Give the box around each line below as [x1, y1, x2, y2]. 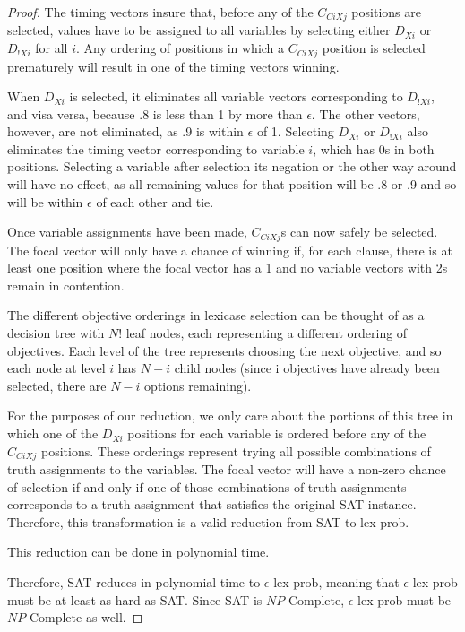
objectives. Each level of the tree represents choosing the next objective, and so [7, 341, 442, 359]
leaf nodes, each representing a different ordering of [125, 324, 408, 342]
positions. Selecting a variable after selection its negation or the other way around [7, 157, 457, 176]
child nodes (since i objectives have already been [174, 359, 440, 377]
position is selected [322, 39, 426, 57]
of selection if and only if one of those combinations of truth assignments [7, 477, 407, 496]
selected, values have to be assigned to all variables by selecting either [7, 21, 391, 39]
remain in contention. [7, 275, 125, 294]
